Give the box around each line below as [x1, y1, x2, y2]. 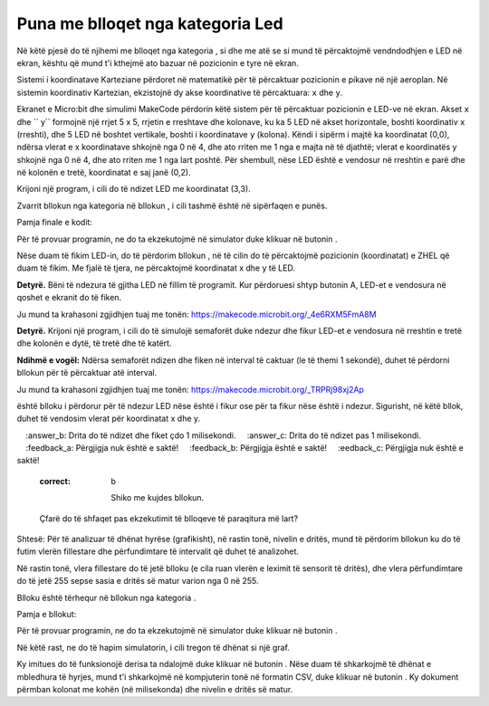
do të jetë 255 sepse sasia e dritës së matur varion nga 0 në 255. [16, 576, 259, 587]
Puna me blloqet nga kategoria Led [16, 14, 284, 33]
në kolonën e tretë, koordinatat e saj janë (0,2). [16, 167, 191, 178]
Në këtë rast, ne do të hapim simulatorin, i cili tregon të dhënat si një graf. [16, 642, 290, 653]
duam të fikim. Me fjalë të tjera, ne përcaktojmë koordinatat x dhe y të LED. [16, 262, 296, 273]
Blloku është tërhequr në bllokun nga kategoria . [16, 592, 197, 603]
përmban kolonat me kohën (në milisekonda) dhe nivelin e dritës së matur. [16, 683, 293, 694]
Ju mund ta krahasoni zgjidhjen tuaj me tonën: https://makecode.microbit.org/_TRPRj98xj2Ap [16, 384, 364, 395]
